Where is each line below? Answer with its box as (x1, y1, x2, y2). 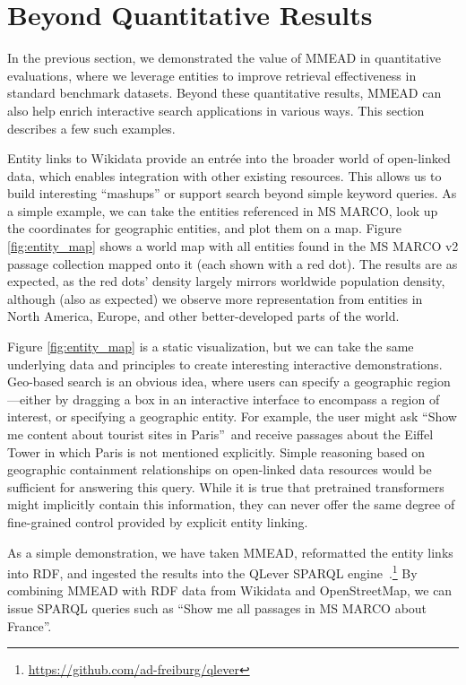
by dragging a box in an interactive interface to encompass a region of (55, 389, 440, 408)
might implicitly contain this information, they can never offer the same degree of (7, 495, 455, 514)
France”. (7, 616, 52, 635)
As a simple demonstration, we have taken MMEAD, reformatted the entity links (7, 542, 453, 561)
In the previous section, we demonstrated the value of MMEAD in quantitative (7, 48, 442, 67)
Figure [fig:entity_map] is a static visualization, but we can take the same (7, 337, 414, 356)
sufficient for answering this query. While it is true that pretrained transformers (7, 477, 444, 496)
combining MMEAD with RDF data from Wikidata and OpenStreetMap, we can (7, 581, 453, 600)
